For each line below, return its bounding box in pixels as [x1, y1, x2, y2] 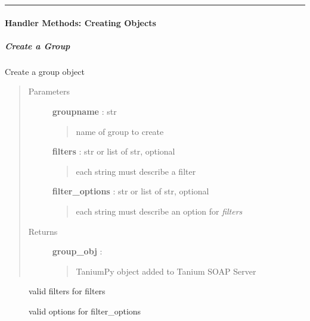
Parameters [28, 85, 70, 97]
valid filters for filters [29, 285, 106, 297]
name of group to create [76, 125, 164, 137]
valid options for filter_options [29, 304, 141, 317]
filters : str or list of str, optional [52, 145, 175, 158]
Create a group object [5, 65, 85, 77]
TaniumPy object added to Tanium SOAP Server [76, 265, 256, 277]
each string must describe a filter [76, 165, 196, 177]
